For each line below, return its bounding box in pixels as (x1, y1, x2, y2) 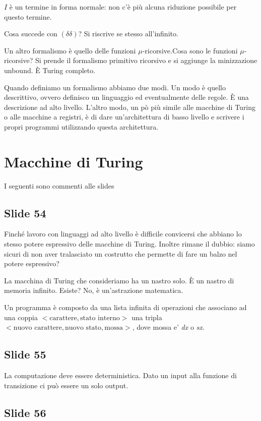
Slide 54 (4, 205, 46, 220)
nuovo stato (65, 324, 102, 332)
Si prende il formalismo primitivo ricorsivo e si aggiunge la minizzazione (35, 55, 257, 66)
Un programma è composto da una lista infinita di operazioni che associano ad (4, 302, 247, 313)
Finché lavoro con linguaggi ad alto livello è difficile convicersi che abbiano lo (4, 228, 242, 239)
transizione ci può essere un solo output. (4, 380, 128, 390)
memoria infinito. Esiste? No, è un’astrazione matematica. (4, 285, 183, 295)
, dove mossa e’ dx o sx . (132, 322, 205, 332)
